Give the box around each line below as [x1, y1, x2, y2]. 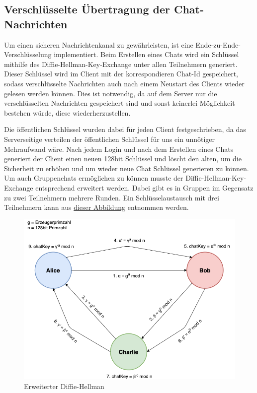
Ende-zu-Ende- [195, 39, 241, 50]
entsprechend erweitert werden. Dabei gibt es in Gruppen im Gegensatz [35, 182, 254, 193]
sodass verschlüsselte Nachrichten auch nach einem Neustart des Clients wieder [4, 78, 245, 88]
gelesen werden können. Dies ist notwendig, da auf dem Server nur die [4, 88, 217, 98]
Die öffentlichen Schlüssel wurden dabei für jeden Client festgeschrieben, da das [4, 124, 246, 134]
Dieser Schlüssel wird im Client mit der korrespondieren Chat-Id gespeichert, [4, 68, 239, 79]
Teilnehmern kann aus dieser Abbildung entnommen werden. [4, 202, 189, 212]
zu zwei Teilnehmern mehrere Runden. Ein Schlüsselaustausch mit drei [4, 192, 219, 202]
